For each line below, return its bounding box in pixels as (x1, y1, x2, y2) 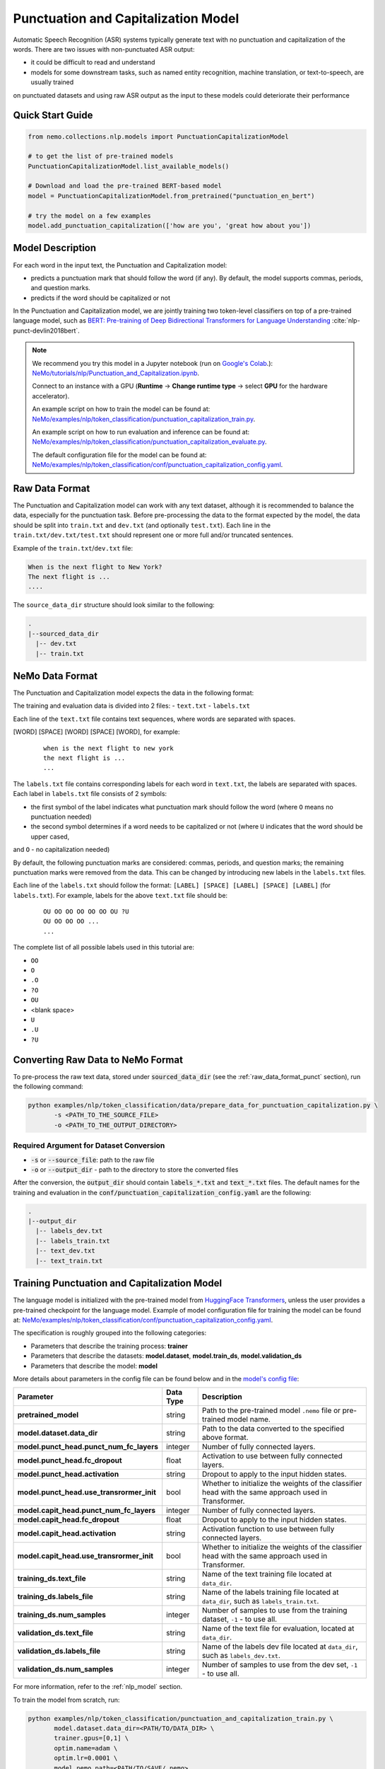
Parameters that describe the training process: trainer (30, 1342, 189, 1350)
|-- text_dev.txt (35, 1247, 95, 1255)
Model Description (13, 242, 97, 254)
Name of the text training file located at (201, 1569, 332, 1579)
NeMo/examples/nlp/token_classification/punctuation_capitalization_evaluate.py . (32, 437, 267, 446)
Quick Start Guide (13, 110, 93, 122)
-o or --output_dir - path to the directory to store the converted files (30, 1165, 239, 1174)
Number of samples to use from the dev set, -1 (201, 1660, 358, 1670)
